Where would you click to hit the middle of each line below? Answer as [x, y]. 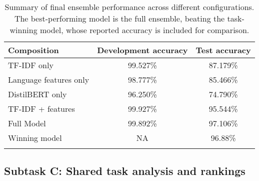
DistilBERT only [37, 94]
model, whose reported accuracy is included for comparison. [144, 30]
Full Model [27, 123]
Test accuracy [223, 50]
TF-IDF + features [41, 109]
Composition [33, 50]
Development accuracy [142, 50]
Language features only [49, 79]
